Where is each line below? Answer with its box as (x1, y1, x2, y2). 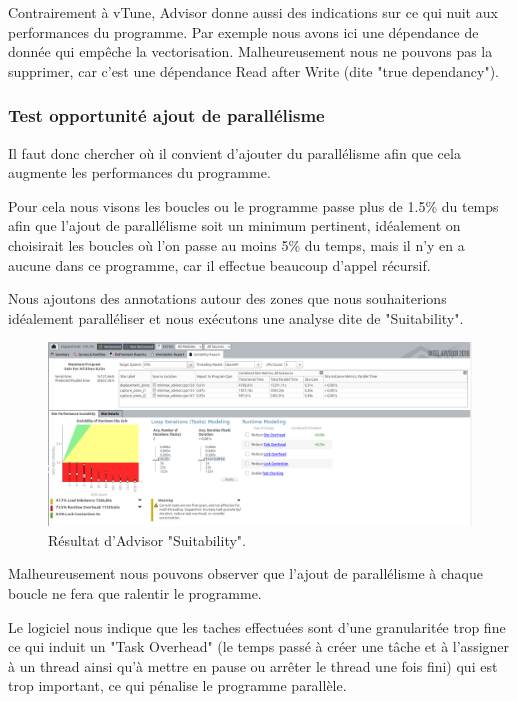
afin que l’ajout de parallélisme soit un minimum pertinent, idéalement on (8, 215, 461, 236)
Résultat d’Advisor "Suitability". (48, 529, 246, 550)
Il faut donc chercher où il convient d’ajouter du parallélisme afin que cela (8, 142, 461, 163)
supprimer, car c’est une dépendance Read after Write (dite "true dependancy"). (8, 60, 499, 81)
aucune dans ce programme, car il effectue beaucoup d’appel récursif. (8, 254, 431, 275)
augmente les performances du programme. (8, 162, 271, 183)
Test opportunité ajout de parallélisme (8, 103, 325, 128)
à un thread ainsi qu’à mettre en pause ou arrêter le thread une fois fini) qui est (8, 655, 498, 676)
